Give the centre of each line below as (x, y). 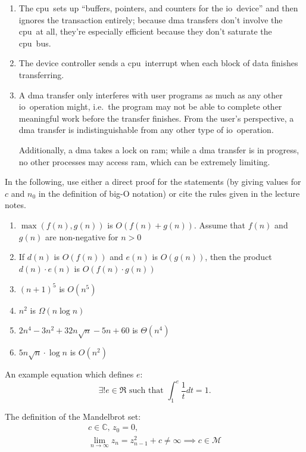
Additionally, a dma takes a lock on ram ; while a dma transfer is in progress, (159, 149)
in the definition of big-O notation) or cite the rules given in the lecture (169, 193)
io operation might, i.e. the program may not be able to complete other (150, 106)
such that (146, 391)
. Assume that (220, 225)
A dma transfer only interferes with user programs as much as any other (151, 95)
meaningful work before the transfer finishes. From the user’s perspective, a (156, 118)
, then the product (238, 257)
